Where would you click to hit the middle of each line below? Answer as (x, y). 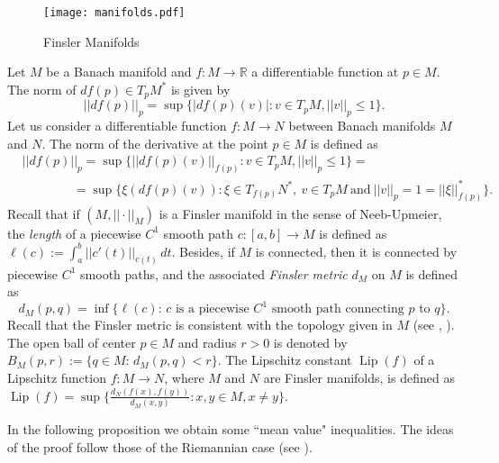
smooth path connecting (338, 309)
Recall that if (44, 213)
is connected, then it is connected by (356, 251)
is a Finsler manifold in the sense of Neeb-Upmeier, (300, 213)
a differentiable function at (325, 72)
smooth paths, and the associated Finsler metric (214, 273)
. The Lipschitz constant (285, 360)
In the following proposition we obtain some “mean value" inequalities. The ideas (231, 429)
